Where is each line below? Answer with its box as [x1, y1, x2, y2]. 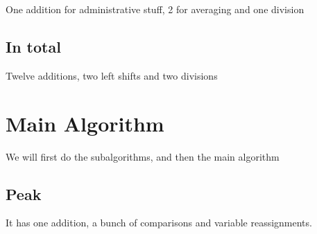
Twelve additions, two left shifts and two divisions [6, 68, 218, 82]
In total [6, 35, 61, 57]
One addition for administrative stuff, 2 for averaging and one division [6, 2, 305, 16]
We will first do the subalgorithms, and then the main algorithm [6, 149, 280, 163]
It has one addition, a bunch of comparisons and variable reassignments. [6, 215, 312, 230]
